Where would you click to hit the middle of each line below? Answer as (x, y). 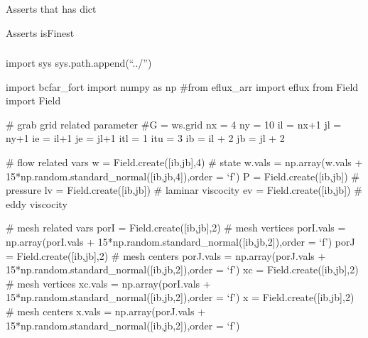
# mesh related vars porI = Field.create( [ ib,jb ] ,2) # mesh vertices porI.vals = (176, 228)
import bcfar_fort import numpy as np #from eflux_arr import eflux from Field (182, 86)
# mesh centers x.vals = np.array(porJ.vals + (106, 311)
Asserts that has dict (51, 9)
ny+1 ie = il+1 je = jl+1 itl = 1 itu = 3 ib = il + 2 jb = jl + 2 (145, 138)
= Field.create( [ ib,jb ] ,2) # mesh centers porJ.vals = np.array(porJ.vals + (166, 255)
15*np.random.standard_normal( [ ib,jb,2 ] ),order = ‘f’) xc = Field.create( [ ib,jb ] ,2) (182, 269)
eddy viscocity (37, 203)
